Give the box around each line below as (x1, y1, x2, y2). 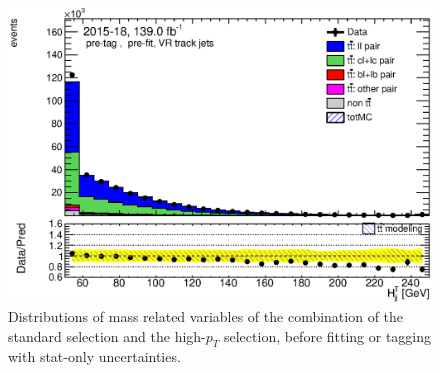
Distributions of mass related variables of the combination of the (8, 305, 404, 326)
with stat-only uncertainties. (8, 346, 181, 367)
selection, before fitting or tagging (223, 325, 432, 346)
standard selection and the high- (8, 325, 206, 346)
